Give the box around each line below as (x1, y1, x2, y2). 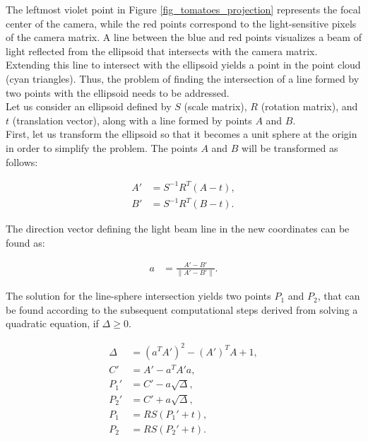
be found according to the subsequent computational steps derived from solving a (6, 302, 358, 317)
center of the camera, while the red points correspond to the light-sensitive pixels (6, 16, 357, 30)
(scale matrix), (184, 99, 247, 114)
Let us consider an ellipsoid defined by (6, 99, 172, 114)
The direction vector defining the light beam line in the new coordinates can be (6, 221, 350, 236)
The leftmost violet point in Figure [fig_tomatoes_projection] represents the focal (6, 2, 361, 16)
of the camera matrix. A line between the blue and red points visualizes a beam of (6, 30, 362, 45)
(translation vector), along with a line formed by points (12, 112, 252, 127)
